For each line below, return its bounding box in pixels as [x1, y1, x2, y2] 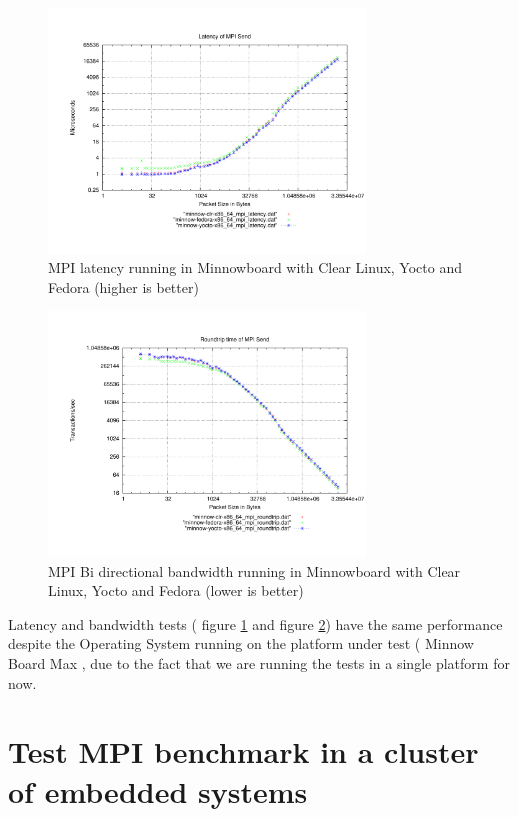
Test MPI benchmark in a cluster [8, 731, 479, 772]
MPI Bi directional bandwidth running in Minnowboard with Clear [48, 560, 461, 581]
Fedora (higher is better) [48, 276, 199, 297]
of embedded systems [8, 770, 308, 811]
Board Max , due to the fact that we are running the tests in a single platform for [8, 653, 510, 674]
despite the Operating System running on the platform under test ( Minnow [8, 633, 474, 654]
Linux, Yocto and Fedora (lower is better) [48, 580, 304, 601]
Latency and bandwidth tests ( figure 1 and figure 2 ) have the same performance [8, 613, 503, 634]
